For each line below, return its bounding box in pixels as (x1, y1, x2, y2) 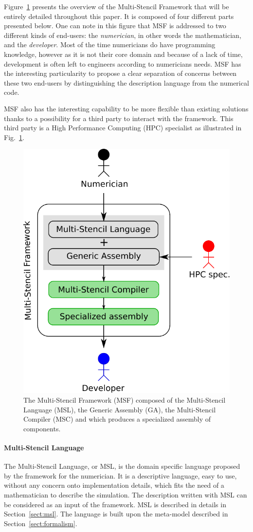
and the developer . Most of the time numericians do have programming (4, 39, 216, 50)
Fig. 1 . (4, 132, 24, 142)
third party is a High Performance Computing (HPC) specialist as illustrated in (4, 123, 242, 133)
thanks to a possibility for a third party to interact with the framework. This (4, 113, 234, 123)
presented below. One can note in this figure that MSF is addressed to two (4, 20, 226, 31)
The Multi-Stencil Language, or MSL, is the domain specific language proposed (4, 461, 240, 471)
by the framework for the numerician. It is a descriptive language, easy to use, (4, 470, 237, 480)
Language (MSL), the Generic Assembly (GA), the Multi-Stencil (23, 404, 216, 414)
